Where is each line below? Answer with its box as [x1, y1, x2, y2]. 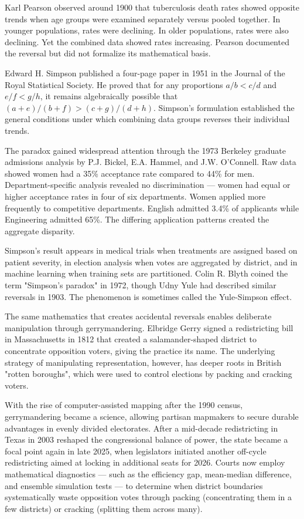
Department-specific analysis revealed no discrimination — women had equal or [5, 178, 291, 191]
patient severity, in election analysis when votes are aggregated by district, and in [5, 255, 298, 268]
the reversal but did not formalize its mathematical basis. [5, 47, 211, 59]
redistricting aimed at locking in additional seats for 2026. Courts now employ [5, 456, 285, 469]
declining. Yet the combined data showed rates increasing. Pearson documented [5, 35, 289, 48]
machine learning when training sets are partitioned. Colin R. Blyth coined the [5, 267, 288, 279]
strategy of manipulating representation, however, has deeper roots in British [5, 356, 282, 368]
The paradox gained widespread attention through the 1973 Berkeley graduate [5, 144, 286, 156]
